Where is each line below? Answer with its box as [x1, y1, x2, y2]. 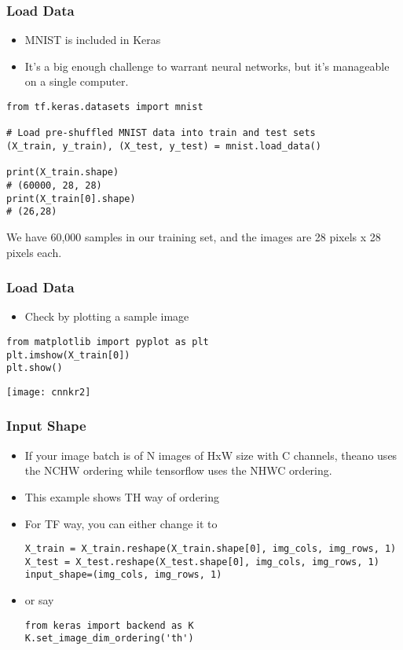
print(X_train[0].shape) [6, 193, 136, 204]
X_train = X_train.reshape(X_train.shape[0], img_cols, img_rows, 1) [24, 543, 397, 555]
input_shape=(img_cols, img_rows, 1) [24, 569, 222, 581]
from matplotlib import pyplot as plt [6, 336, 209, 347]
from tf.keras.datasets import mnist [6, 101, 203, 112]
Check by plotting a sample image [24, 308, 189, 325]
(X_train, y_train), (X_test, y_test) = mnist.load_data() [6, 140, 321, 152]
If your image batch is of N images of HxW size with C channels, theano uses [24, 446, 398, 463]
